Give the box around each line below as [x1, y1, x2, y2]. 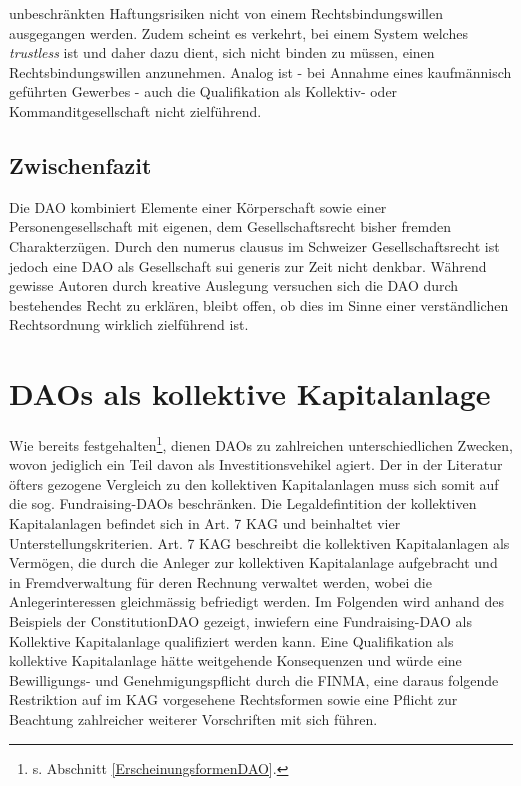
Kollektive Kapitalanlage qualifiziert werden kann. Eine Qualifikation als [9, 630, 454, 651]
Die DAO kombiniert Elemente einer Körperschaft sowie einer [9, 196, 387, 217]
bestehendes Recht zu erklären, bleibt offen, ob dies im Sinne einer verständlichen [9, 294, 509, 315]
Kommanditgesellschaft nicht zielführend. [9, 100, 262, 121]
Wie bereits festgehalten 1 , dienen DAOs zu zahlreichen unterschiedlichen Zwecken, [9, 432, 513, 455]
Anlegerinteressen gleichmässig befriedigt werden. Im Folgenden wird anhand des [9, 591, 505, 612]
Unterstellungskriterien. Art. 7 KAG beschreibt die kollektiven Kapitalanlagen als [9, 532, 510, 553]
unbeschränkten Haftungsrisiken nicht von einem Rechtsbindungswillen [9, 3, 443, 23]
